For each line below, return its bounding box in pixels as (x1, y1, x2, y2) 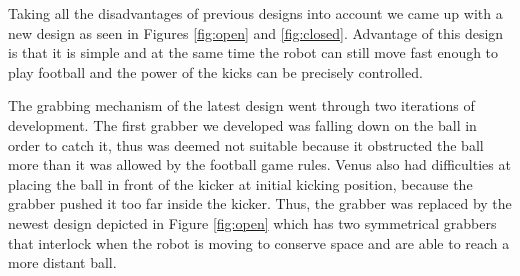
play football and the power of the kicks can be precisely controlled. (8, 61, 423, 82)
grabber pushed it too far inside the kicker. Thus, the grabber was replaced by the (8, 193, 512, 214)
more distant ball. (8, 252, 117, 273)
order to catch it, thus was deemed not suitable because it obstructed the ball (8, 134, 484, 155)
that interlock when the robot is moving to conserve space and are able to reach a (8, 232, 510, 253)
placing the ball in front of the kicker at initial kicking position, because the (8, 173, 473, 194)
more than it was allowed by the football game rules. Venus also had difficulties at (8, 154, 511, 175)
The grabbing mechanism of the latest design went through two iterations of (8, 95, 475, 116)
